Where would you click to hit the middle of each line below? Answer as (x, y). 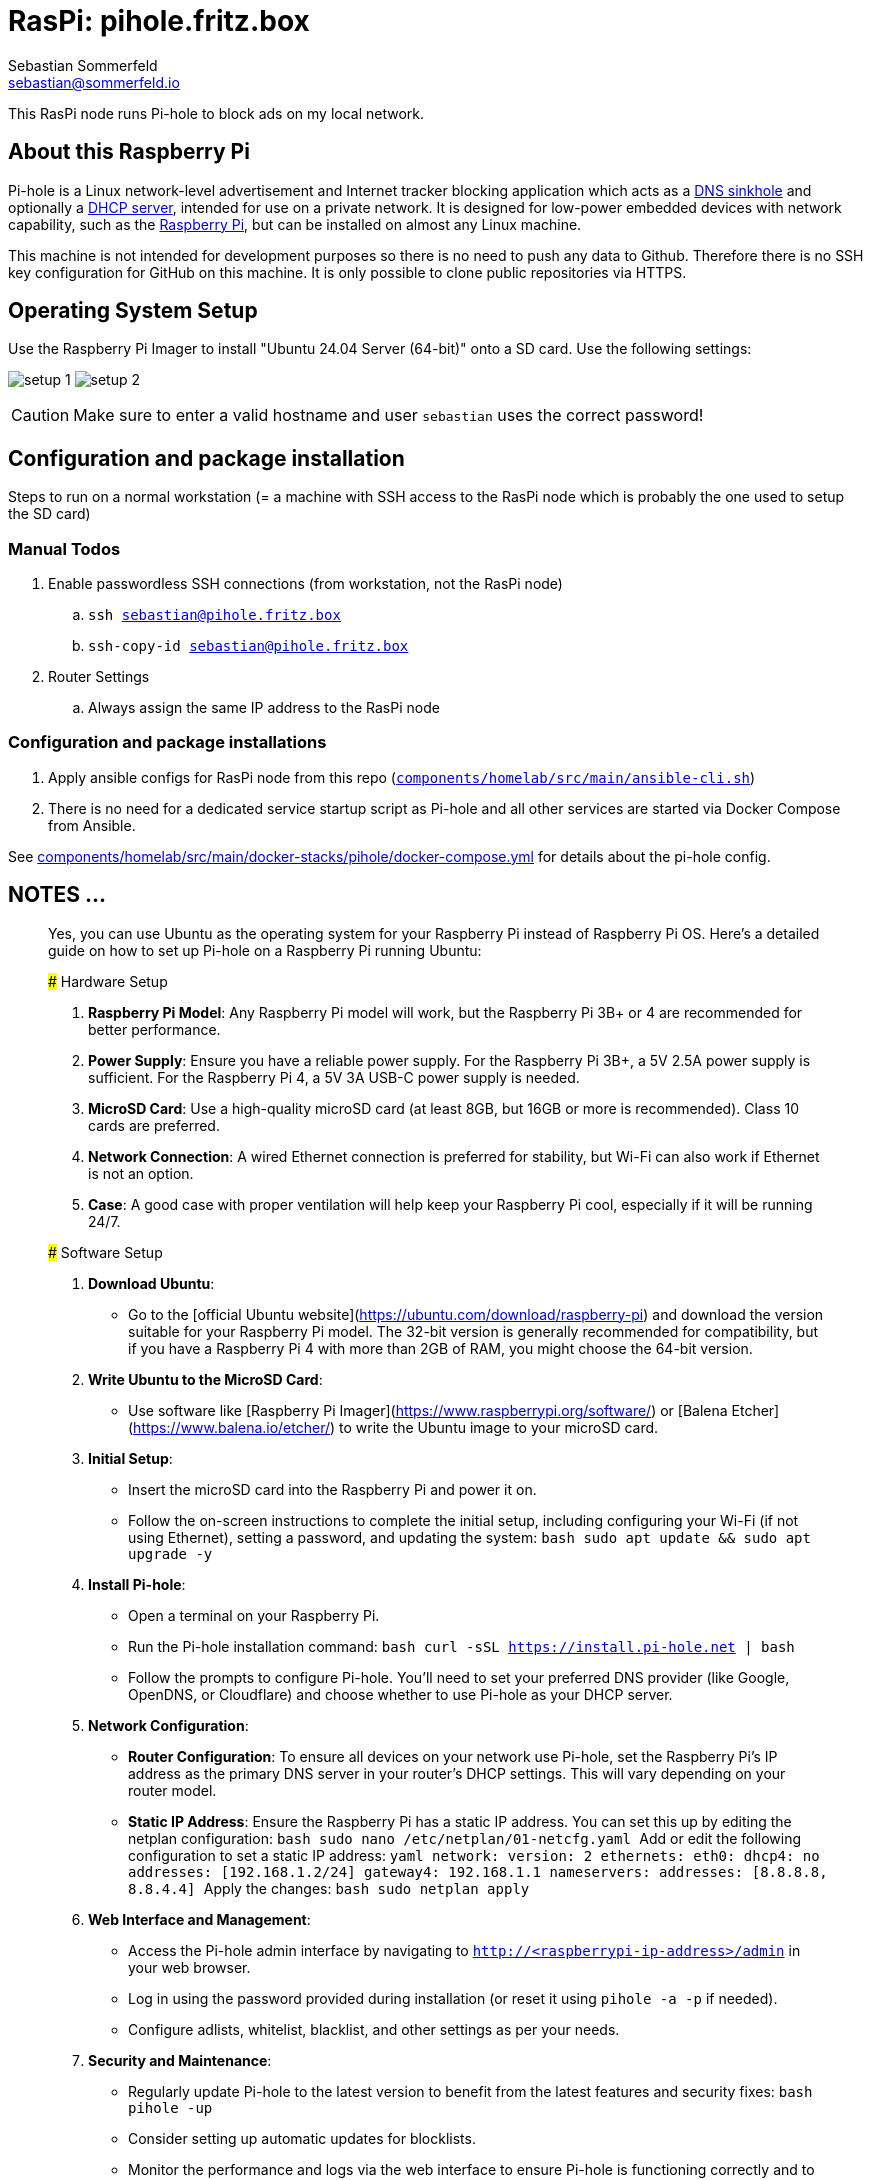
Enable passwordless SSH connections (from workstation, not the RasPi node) (305, 584)
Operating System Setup (133, 311)
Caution (40, 415)
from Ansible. (92, 825)
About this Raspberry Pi (129, 152)
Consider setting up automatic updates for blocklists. (302, 2138)
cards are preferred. (154, 1125)
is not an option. (141, 1173)
